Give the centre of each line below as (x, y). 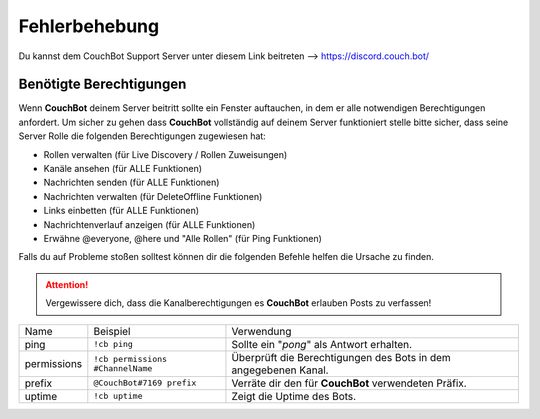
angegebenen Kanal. (280, 370)
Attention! (67, 284)
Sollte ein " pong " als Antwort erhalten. (322, 344)
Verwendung (261, 331)
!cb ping (113, 344)
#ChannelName (123, 368)
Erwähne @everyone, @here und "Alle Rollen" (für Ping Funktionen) (182, 238)
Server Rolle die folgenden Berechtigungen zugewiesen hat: (142, 136)
